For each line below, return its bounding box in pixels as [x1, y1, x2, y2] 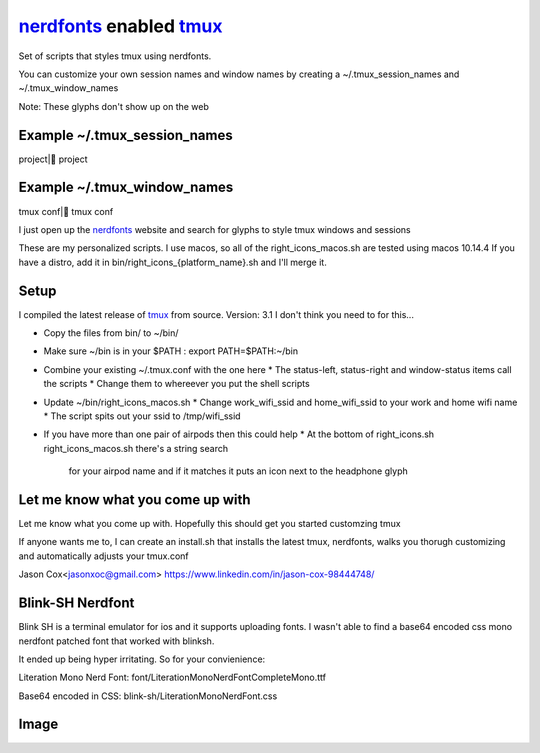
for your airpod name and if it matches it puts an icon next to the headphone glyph [68, 465, 409, 477]
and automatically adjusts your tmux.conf [18, 550, 189, 562]
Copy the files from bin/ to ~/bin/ [43, 327, 179, 339]
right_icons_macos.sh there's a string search [43, 442, 229, 454]
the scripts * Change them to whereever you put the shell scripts [43, 378, 310, 390]
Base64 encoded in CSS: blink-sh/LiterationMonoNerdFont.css [18, 690, 278, 702]
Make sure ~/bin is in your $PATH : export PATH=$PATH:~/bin [43, 345, 299, 357]
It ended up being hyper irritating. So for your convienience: [18, 653, 266, 665]
